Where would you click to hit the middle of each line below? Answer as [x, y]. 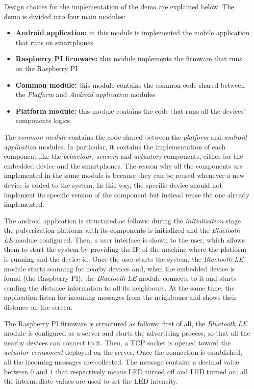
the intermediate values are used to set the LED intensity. [91, 381]
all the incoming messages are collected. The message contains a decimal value [122, 362]
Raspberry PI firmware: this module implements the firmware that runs [129, 59]
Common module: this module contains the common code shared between [130, 85]
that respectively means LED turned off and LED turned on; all [151, 371]
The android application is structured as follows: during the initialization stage [123, 220]
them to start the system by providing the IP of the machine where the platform [125, 249]
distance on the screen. [38, 307]
